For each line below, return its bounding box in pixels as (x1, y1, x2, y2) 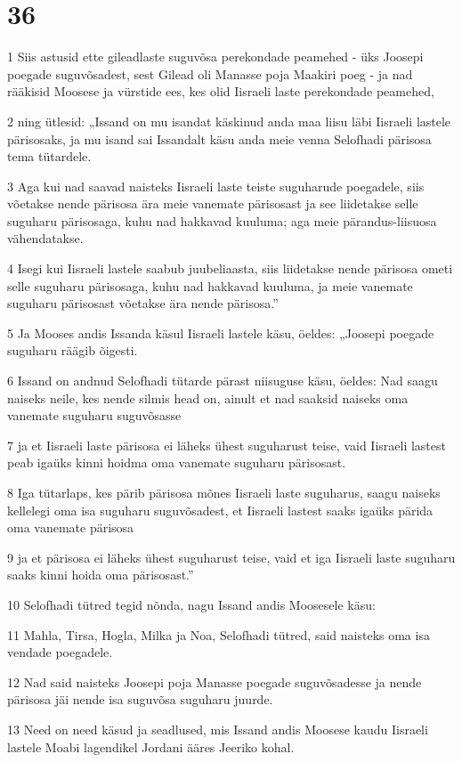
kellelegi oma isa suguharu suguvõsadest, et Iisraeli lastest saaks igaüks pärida (7, 500, 434, 519)
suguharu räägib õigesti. (7, 341, 138, 360)
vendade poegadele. (7, 643, 113, 661)
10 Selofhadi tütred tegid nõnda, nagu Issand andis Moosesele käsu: (7, 595, 376, 613)
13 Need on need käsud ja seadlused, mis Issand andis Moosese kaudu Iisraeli (7, 719, 428, 738)
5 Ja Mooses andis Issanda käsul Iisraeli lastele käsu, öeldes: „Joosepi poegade (7, 323, 434, 342)
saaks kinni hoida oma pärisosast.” (7, 565, 194, 584)
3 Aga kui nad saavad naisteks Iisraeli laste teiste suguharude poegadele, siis (7, 176, 425, 195)
